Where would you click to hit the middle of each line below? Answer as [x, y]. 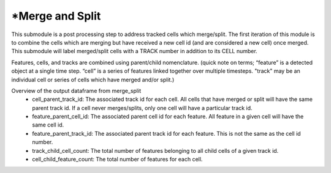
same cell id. [48, 125]
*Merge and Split [56, 16]
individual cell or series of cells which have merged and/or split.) [93, 79]
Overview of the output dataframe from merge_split [76, 90]
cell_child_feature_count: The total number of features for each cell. [117, 160]
